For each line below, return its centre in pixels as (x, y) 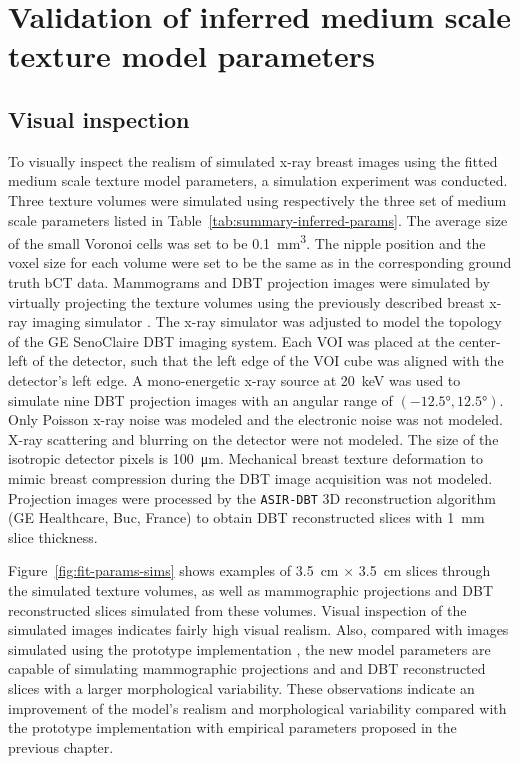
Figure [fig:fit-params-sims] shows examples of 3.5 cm (173, 570)
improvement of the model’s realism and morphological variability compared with (257, 707)
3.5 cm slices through (424, 570)
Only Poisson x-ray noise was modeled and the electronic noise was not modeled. (255, 419)
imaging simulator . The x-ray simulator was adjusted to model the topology (267, 321)
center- (480, 340)
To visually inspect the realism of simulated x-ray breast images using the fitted (253, 160)
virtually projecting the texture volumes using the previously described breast (246, 301)
